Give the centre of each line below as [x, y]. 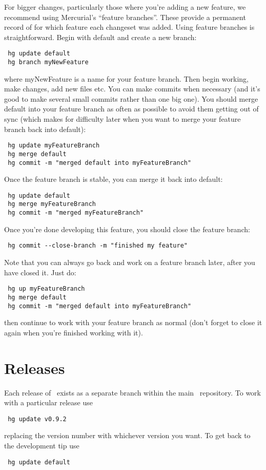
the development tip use [42, 445]
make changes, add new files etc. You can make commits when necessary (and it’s [132, 89]
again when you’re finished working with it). [74, 332]
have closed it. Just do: [40, 272]
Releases [35, 368]
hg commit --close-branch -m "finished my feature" [98, 246]
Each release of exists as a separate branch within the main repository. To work [132, 392]
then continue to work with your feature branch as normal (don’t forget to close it [133, 322]
